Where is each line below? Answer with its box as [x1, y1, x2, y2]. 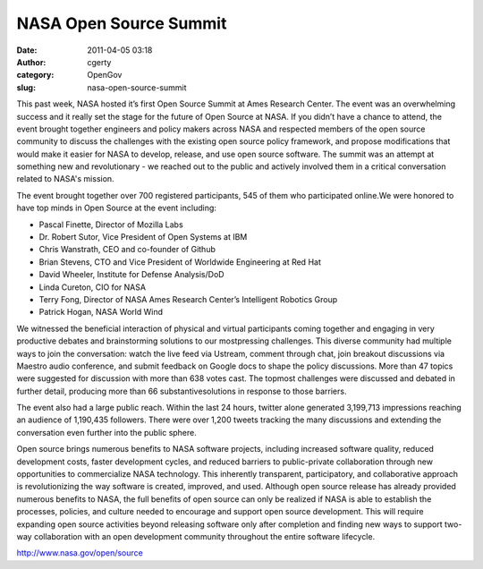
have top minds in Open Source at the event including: [16, 202, 216, 214]
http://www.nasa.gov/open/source [16, 548, 143, 558]
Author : [16, 56, 47, 67]
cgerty [87, 56, 112, 67]
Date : [16, 45, 38, 55]
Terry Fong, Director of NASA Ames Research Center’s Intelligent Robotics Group [38, 293, 338, 304]
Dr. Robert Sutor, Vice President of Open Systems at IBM [38, 232, 248, 242]
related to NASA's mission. [16, 174, 115, 184]
